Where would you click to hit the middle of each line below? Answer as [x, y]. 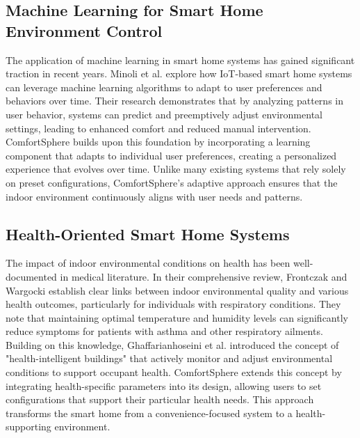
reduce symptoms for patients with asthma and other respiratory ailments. [164, 331]
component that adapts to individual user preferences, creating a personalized [171, 155]
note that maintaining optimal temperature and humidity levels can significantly [177, 317]
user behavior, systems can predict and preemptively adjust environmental [164, 114]
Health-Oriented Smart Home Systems [148, 234]
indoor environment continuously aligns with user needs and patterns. [154, 196]
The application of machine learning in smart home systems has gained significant [180, 60]
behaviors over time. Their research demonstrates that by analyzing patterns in [174, 101]
